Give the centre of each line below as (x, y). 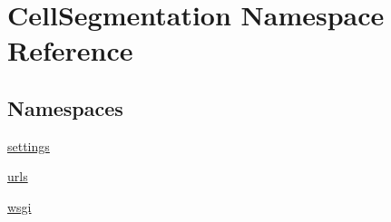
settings (29, 145)
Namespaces (65, 107)
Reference (70, 50)
